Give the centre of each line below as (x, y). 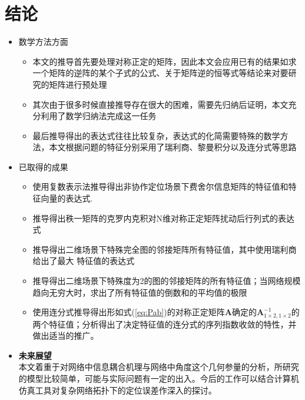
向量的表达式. (67, 198)
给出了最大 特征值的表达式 (84, 261)
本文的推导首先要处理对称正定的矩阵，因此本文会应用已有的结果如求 (165, 61)
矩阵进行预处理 (78, 84)
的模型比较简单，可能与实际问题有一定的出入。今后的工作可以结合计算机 (159, 378)
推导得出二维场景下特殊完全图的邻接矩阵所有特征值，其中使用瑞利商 (165, 249)
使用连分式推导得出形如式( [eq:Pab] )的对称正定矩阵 (129, 312)
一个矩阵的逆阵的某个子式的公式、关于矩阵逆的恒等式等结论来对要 (160, 73)
